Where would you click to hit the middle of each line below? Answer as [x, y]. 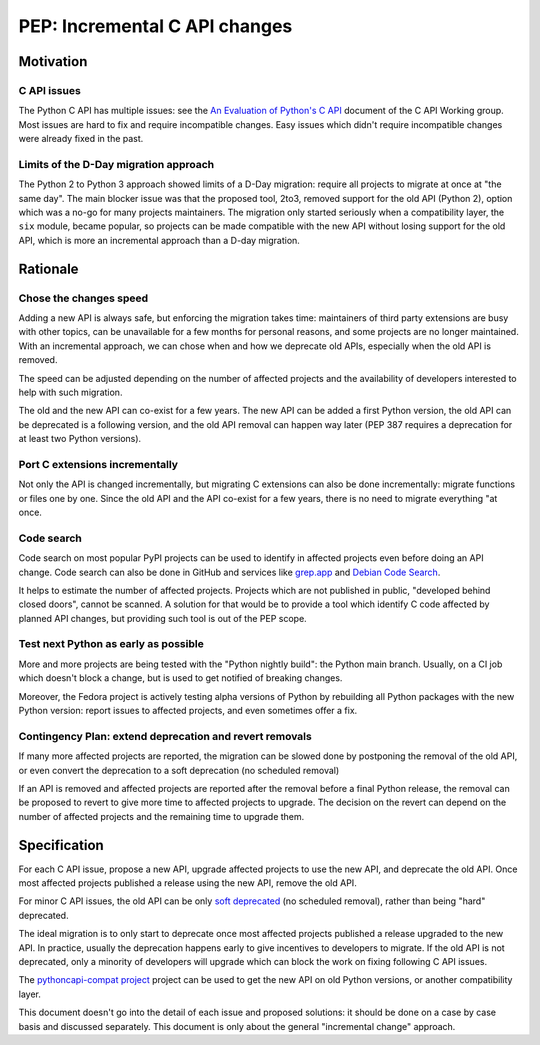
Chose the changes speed [83, 298]
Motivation [53, 61]
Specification [61, 845]
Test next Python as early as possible [111, 644]
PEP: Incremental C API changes [155, 26]
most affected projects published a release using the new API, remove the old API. [187, 883]
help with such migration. [70, 392]
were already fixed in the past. [81, 139]
